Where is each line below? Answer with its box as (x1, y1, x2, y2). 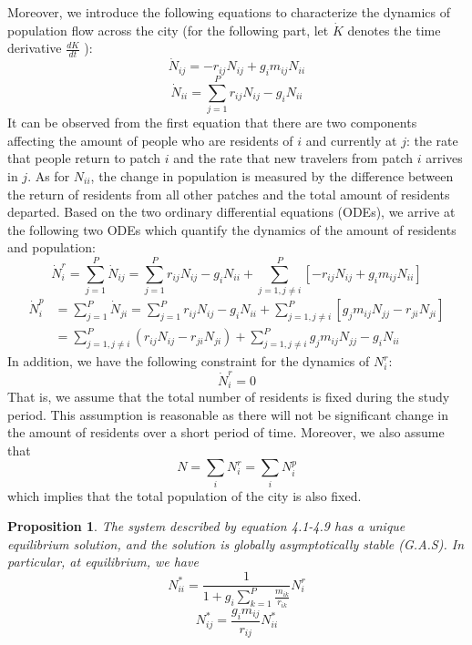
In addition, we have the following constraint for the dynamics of (7, 352, 370, 371)
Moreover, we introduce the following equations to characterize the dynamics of (7, 3, 451, 21)
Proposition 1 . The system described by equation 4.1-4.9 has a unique (7, 517, 405, 536)
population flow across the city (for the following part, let (7, 20, 329, 39)
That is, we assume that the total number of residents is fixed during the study (7, 386, 450, 405)
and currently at (305, 130, 397, 149)
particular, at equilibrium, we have (7, 552, 199, 571)
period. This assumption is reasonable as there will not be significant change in (7, 404, 449, 424)
